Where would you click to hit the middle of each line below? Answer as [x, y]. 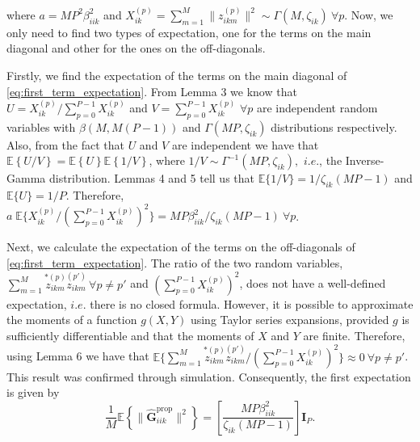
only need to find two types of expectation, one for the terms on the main [189, 32]
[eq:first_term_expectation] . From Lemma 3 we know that [152, 91]
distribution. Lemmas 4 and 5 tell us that [152, 178]
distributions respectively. [334, 126]
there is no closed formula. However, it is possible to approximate [252, 303]
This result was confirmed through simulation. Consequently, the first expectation [209, 376]
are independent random [317, 107]
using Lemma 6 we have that [78, 356]
